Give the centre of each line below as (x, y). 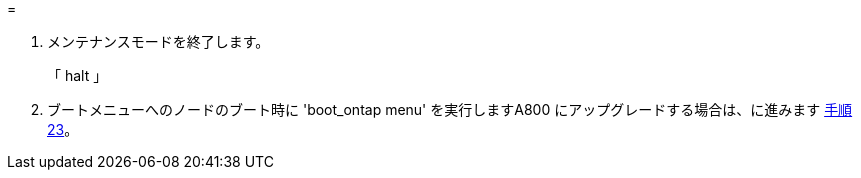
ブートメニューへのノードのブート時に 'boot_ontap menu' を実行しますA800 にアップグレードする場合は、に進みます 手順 (450, 109)
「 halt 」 (77, 75)
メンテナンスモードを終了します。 (158, 41)
